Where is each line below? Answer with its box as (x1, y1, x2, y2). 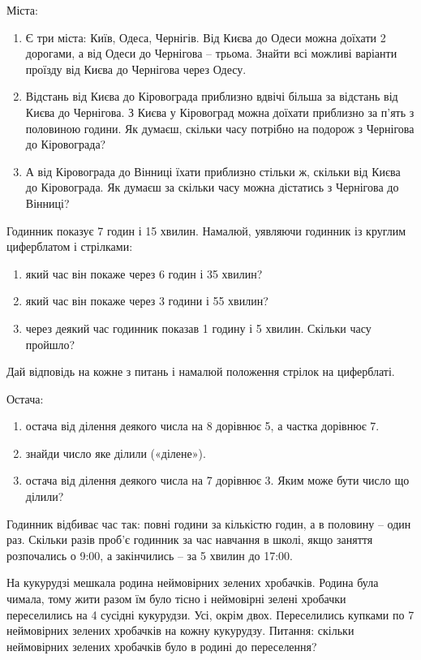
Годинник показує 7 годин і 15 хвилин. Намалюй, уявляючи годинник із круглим (6, 222, 406, 239)
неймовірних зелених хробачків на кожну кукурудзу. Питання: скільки (6, 622, 354, 639)
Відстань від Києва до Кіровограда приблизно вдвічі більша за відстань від (25, 88, 398, 105)
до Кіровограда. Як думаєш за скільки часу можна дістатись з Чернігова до (25, 179, 399, 196)
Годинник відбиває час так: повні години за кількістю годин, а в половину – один (6, 515, 411, 532)
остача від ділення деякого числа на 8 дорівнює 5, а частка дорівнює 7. (25, 417, 380, 434)
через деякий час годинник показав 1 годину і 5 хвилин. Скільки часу (25, 319, 372, 336)
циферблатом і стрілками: (6, 238, 133, 255)
